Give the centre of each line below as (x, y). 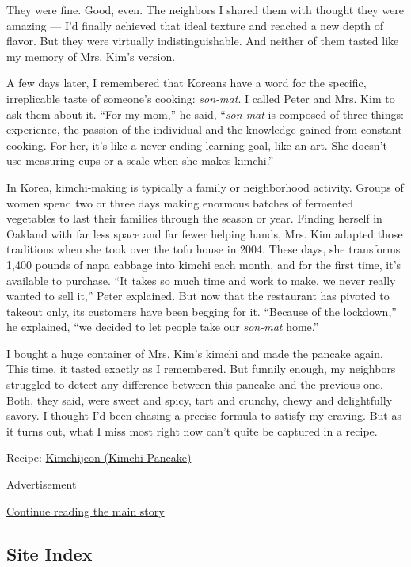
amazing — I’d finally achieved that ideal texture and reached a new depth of (195, 25)
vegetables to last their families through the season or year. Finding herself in (194, 218)
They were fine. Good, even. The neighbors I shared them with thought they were (205, 10)
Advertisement (42, 484)
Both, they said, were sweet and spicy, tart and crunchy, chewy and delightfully (200, 400)
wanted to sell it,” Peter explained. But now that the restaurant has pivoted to (198, 296)
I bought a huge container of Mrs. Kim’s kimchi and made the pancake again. (195, 353)
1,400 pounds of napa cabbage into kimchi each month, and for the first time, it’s (204, 264)
